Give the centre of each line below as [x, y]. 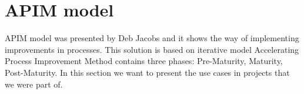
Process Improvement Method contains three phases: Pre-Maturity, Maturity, [144, 61]
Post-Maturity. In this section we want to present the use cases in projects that [147, 72]
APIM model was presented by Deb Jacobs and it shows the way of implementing [152, 38]
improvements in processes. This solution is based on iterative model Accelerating [152, 49]
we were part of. [34, 84]
